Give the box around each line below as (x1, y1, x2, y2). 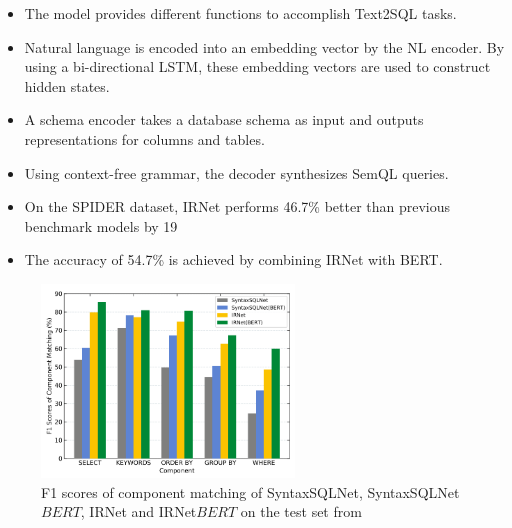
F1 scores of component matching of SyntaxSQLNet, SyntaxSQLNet (41, 481, 460, 502)
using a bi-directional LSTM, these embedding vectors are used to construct (24, 56, 491, 77)
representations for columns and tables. (24, 128, 265, 149)
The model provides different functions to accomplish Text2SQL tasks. (24, 3, 457, 23)
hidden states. (24, 75, 110, 96)
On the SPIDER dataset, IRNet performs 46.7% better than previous (24, 196, 451, 217)
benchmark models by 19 (24, 215, 178, 236)
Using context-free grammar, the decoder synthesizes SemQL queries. (24, 162, 449, 183)
